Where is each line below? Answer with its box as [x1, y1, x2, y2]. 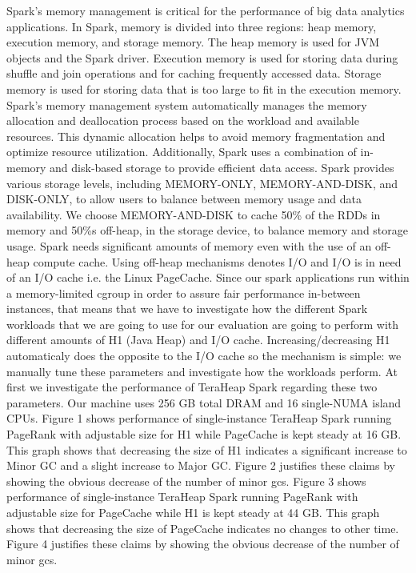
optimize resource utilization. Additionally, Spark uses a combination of [6, 143, 357, 160]
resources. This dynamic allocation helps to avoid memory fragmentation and [6, 127, 386, 144]
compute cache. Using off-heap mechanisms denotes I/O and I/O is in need [33, 253, 402, 270]
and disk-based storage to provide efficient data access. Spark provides [50, 158, 394, 175]
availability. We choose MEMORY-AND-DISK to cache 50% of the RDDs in [6, 206, 381, 222]
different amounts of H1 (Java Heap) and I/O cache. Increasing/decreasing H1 [6, 331, 390, 348]
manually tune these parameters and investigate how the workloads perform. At [6, 363, 398, 379]
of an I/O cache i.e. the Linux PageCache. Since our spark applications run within [6, 269, 410, 286]
